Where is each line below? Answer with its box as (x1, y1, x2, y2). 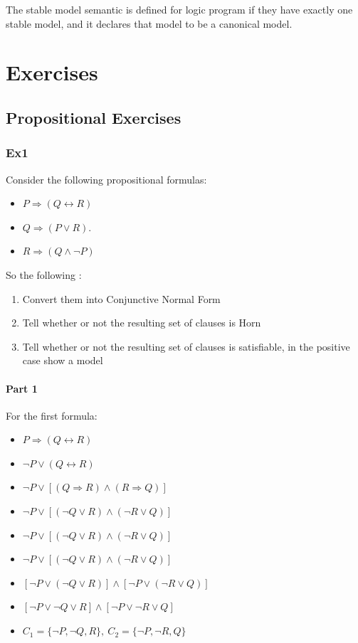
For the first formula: (6, 408, 98, 423)
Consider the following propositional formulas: (6, 171, 207, 186)
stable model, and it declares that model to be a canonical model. (6, 16, 293, 31)
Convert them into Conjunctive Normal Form (22, 291, 221, 306)
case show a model (22, 353, 103, 368)
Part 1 (6, 381, 38, 395)
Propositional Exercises (6, 106, 181, 128)
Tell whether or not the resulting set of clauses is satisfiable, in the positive (22, 339, 350, 354)
